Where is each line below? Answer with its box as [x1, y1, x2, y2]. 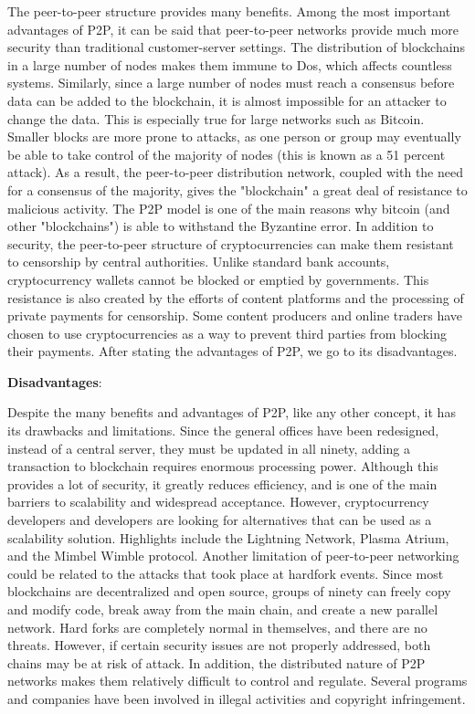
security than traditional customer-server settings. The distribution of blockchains [7, 37, 465, 57]
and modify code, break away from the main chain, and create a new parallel [7, 600, 438, 618]
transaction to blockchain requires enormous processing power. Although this [7, 457, 438, 476]
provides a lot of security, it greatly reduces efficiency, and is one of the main [7, 474, 438, 493]
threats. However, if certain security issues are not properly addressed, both [7, 635, 431, 655]
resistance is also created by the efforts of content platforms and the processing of [7, 288, 464, 307]
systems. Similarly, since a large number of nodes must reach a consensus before [7, 73, 455, 92]
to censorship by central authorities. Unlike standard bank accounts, [7, 252, 390, 271]
